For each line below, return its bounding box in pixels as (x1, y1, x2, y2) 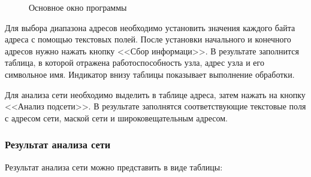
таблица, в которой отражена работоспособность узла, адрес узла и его (5, 56, 264, 69)
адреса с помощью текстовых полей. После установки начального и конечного (5, 33, 291, 45)
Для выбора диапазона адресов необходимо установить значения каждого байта (5, 21, 295, 33)
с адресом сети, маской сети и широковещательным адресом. (5, 111, 228, 124)
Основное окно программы (29, 1, 127, 13)
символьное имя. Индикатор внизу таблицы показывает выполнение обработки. (5, 68, 295, 80)
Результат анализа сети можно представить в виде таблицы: (5, 160, 223, 173)
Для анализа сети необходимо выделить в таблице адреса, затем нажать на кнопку (5, 88, 306, 100)
